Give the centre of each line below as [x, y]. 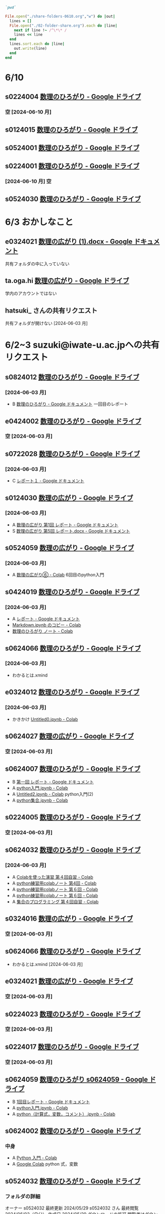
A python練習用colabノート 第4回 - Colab [54, 883]
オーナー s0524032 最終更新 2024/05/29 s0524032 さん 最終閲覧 [72, 1208]
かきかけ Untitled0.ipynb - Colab [45, 719]
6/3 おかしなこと [39, 222]
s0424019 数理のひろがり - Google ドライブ [72, 592]
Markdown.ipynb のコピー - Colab [46, 625]
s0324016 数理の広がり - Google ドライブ [69, 919]
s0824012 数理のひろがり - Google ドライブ [72, 377]
